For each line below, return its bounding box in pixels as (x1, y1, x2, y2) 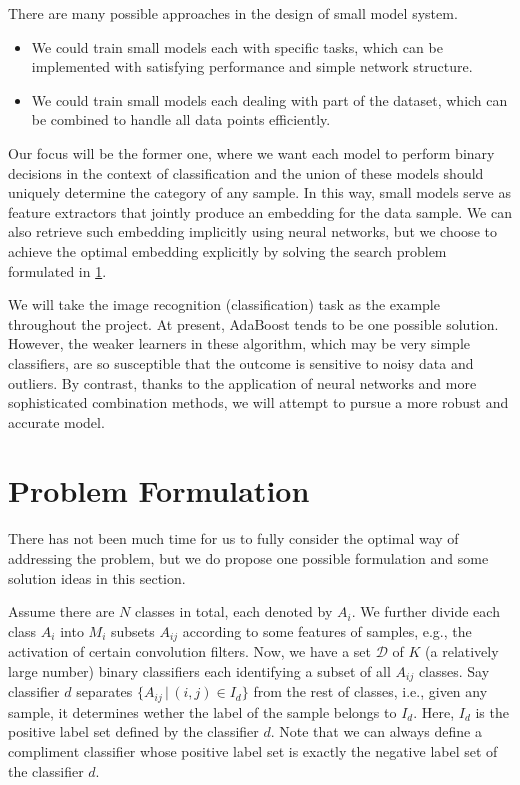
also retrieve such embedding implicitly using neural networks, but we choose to (8, 221, 497, 242)
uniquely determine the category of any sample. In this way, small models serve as (8, 182, 511, 203)
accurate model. (8, 411, 105, 432)
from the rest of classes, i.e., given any (253, 681, 488, 702)
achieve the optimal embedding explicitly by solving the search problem (8, 240, 447, 261)
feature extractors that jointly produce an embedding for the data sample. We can (8, 201, 512, 222)
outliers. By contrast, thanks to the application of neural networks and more (8, 372, 477, 393)
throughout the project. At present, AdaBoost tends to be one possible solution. (8, 313, 499, 334)
